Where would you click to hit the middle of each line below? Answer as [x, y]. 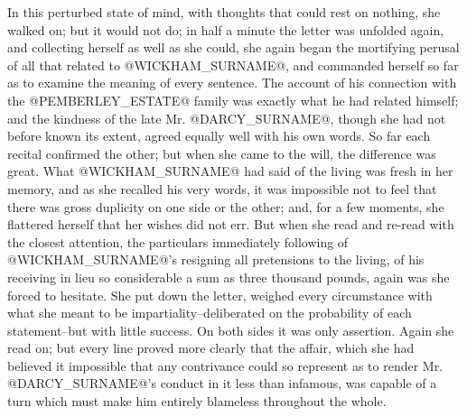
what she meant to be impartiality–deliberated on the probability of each [210, 313]
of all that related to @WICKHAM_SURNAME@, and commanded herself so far [233, 65]
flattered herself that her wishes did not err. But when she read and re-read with [231, 224]
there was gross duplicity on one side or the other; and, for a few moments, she [226, 206]
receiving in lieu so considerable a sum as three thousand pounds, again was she [229, 277]
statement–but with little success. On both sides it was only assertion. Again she [231, 330]
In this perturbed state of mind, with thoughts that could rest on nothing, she [224, 12]
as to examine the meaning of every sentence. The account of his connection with [232, 83]
